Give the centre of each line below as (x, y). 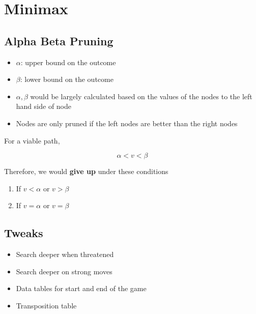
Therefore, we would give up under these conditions (86, 171)
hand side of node (44, 106)
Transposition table (46, 305)
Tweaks (24, 233)
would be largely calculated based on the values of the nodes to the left (141, 96)
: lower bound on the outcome (67, 79)
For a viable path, (32, 140)
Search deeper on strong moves (64, 271)
